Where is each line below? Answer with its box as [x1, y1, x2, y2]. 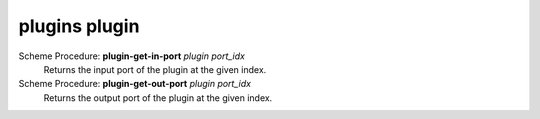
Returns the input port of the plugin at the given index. [43, 63, 267, 75]
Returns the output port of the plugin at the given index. [43, 91, 273, 104]
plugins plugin [18, 15, 140, 37]
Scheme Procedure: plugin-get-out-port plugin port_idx [18, 78, 252, 90]
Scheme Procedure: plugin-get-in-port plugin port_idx [18, 50, 245, 62]
